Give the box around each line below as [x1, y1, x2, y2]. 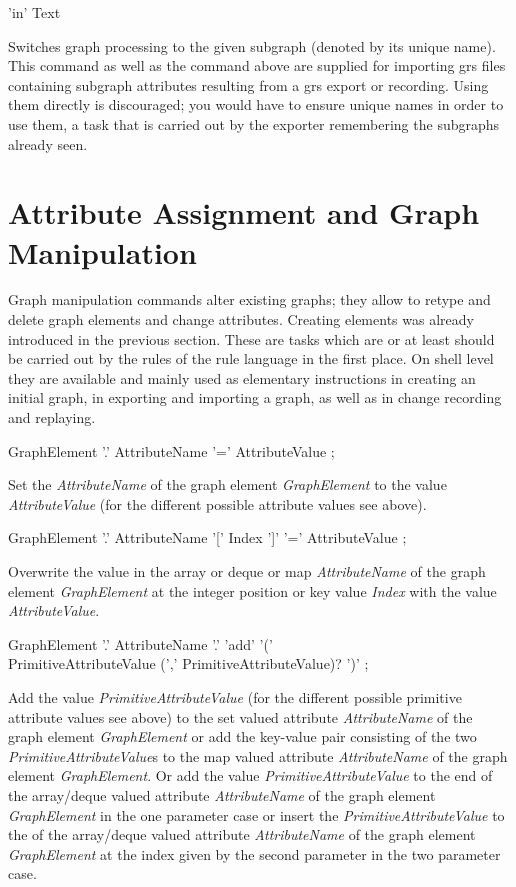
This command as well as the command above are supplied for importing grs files [8, 55, 506, 76]
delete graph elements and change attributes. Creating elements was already [8, 309, 474, 330]
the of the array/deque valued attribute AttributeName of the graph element [8, 824, 476, 845]
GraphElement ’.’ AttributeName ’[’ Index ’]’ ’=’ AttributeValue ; [8, 527, 407, 548]
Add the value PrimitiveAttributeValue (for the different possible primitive [8, 686, 462, 707]
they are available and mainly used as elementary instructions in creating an [8, 367, 476, 388]
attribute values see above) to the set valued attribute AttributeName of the [8, 706, 473, 727]
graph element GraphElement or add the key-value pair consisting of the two [8, 726, 477, 747]
